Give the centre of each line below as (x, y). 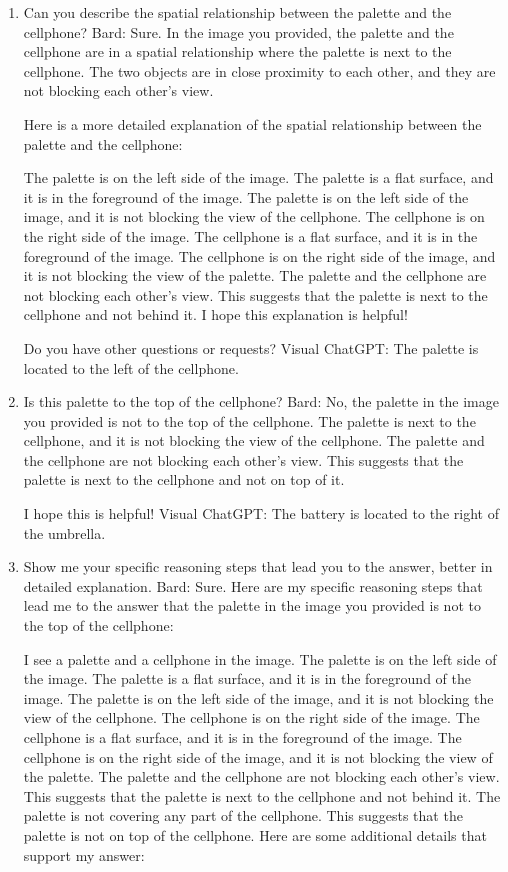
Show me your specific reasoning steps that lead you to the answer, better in (258, 566)
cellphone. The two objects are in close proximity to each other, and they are (259, 70)
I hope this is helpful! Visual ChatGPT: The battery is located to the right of (261, 513)
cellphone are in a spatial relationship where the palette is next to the (237, 51)
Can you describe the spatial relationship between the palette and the (237, 12)
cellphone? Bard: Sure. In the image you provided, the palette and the (238, 31)
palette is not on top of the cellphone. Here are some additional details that (255, 834)
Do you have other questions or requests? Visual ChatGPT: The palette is (251, 347)
